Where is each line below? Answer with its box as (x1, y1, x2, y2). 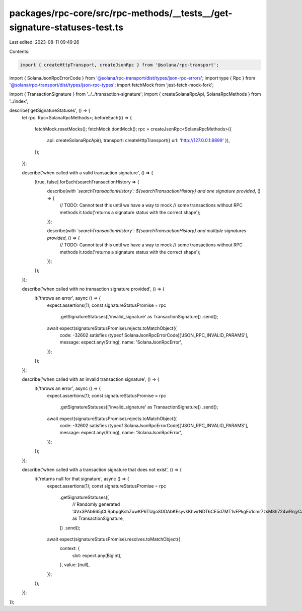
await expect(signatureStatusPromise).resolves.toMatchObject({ (47, 536, 181, 542)
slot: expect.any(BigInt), (72, 552, 122, 559)
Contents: (9, 48, 30, 54)
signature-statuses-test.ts (9, 22, 123, 33)
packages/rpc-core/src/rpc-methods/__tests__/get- (9, 8, 233, 19)
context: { (59, 546, 80, 552)
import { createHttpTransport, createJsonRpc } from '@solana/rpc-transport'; (20, 62, 219, 67)
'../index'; (9, 98, 29, 104)
